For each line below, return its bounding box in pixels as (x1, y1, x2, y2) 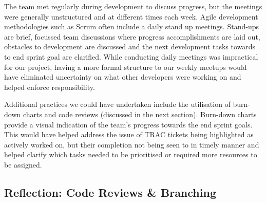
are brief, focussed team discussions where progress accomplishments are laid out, (4, 31, 260, 42)
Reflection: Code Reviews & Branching (4, 184, 216, 200)
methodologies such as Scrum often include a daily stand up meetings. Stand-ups (4, 21, 259, 32)
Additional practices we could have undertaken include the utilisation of (4, 99, 231, 109)
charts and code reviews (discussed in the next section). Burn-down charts (23, 108, 257, 119)
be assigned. (4, 159, 42, 170)
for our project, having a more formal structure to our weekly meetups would (4, 61, 247, 72)
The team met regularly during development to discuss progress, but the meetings (4, 1, 262, 11)
